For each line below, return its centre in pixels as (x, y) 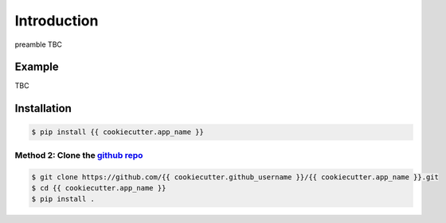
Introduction (57, 21)
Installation (43, 108)
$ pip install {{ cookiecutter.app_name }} (118, 132)
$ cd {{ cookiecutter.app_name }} (99, 188)
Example (37, 67)
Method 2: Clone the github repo (79, 155)
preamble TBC (39, 44)
